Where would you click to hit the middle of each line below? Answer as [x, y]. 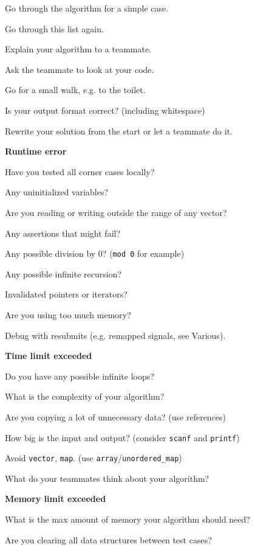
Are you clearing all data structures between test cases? [108, 539]
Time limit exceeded [49, 356]
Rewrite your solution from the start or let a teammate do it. [119, 131]
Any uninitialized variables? [57, 192]
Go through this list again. [54, 28]
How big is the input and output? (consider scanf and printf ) [122, 437]
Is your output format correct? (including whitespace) [105, 110]
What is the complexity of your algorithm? [85, 396]
